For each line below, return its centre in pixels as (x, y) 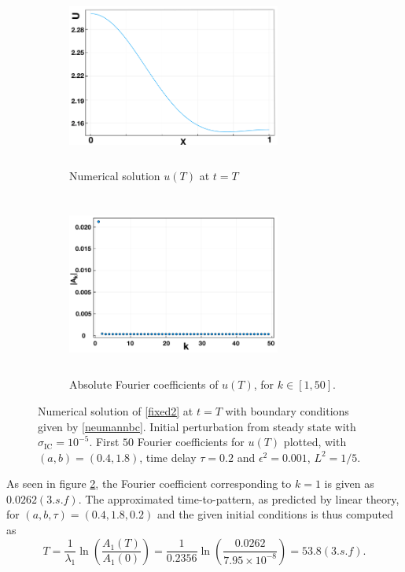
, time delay (168, 457)
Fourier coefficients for (191, 442)
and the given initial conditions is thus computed (275, 514)
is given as (349, 483)
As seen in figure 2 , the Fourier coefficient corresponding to (149, 483)
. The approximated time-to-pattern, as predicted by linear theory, (239, 498)
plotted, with (315, 442)
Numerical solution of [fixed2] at (116, 410)
